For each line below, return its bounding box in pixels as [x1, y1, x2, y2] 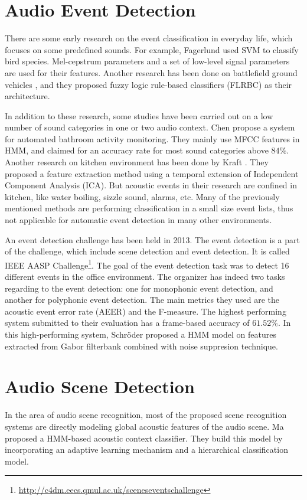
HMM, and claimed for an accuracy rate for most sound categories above [5, 144, 269, 156]
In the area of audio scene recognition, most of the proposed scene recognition [5, 409, 287, 421]
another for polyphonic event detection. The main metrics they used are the [5, 293, 280, 306]
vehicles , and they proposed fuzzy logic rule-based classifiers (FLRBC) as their [5, 78, 292, 90]
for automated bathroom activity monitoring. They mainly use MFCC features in [5, 132, 300, 145]
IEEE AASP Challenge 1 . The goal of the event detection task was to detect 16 [5, 257, 289, 271]
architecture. [5, 90, 50, 102]
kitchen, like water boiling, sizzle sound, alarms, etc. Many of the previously [5, 190, 280, 202]
